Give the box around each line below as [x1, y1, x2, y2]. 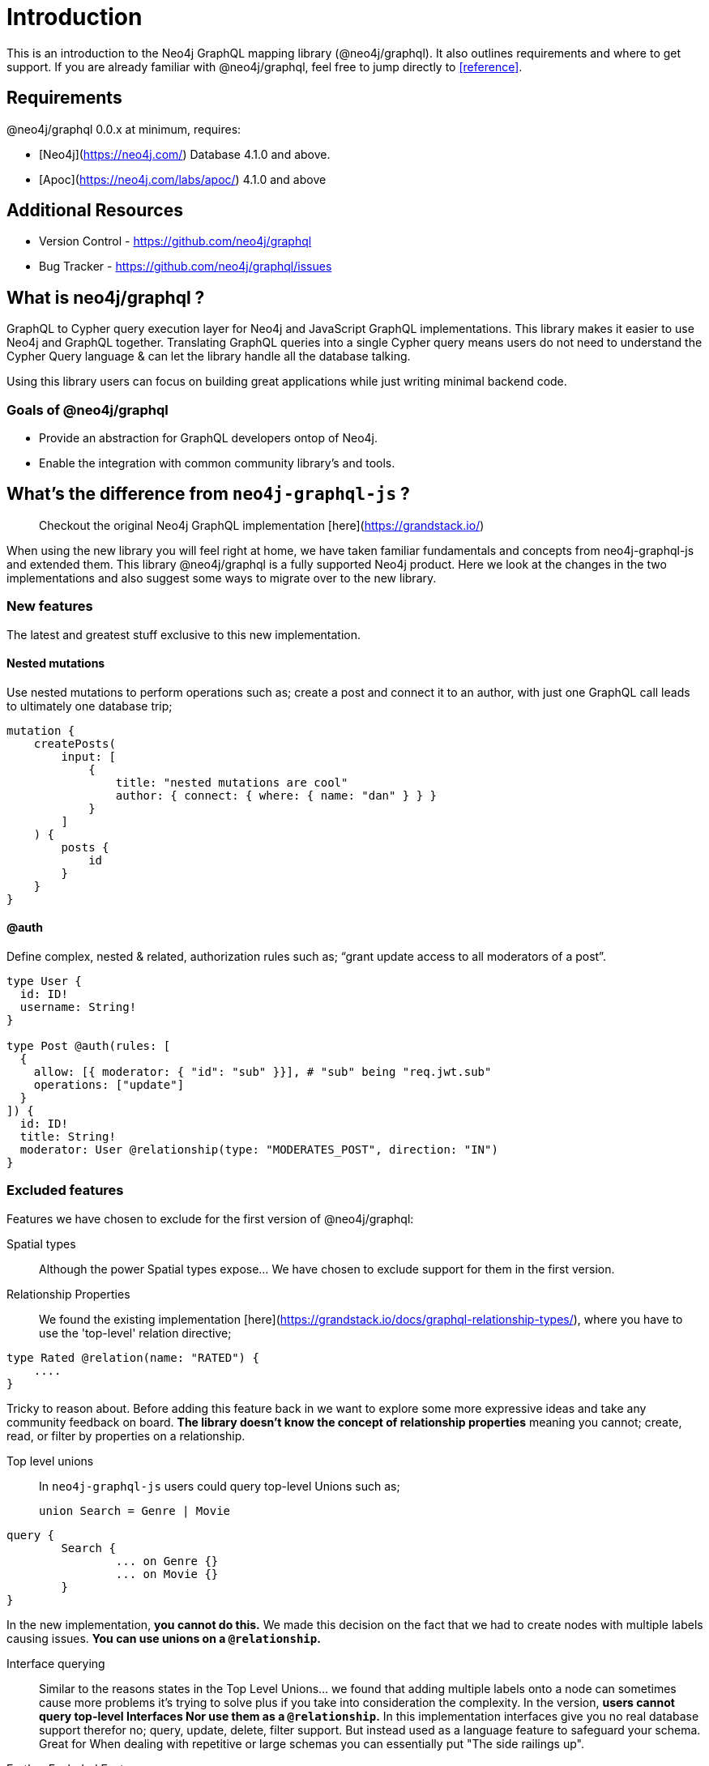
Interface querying [6, 1656, 105, 1670]
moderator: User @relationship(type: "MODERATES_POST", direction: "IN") [19, 1143, 498, 1157]
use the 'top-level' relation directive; [39, 1325, 232, 1340]
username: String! [19, 1000, 137, 1014]
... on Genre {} [115, 1554, 219, 1568]
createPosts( [33, 736, 116, 750]
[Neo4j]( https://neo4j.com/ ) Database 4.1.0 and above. [39, 147, 331, 161]
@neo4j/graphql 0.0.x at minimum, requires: [6, 122, 241, 136]
